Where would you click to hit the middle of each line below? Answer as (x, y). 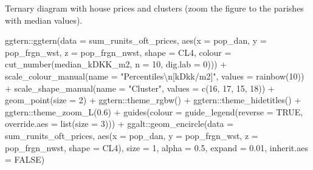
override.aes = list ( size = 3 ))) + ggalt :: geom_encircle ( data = (119, 124)
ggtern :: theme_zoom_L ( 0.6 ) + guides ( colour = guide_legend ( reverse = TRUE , (154, 111)
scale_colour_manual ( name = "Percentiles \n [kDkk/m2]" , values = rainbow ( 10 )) (155, 76)
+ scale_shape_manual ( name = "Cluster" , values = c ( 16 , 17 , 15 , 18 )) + (140, 88)
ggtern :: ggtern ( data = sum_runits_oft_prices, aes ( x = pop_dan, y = (136, 40)
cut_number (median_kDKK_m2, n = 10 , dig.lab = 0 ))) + (116, 64)
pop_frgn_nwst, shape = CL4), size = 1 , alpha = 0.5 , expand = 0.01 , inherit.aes (156, 147)
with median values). (44, 20)
